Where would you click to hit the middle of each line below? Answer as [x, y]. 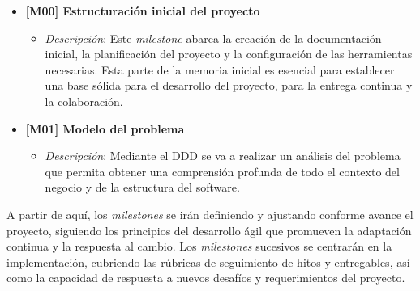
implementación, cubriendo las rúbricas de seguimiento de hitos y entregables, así [208, 261]
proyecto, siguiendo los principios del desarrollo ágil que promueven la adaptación [209, 230]
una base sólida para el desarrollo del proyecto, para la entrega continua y [229, 85]
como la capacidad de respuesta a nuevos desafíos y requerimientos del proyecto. [206, 278]
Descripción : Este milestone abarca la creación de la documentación [213, 38]
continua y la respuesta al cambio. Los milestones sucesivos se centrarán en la [199, 246]
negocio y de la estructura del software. [142, 187]
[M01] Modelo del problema [105, 128]
